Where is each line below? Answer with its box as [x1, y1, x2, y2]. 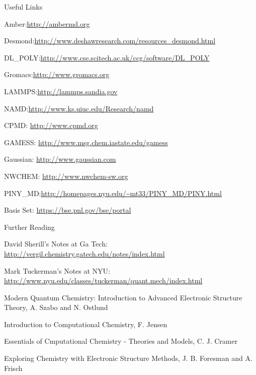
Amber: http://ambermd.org [4, 18, 90, 29]
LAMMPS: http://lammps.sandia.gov [4, 86, 118, 96]
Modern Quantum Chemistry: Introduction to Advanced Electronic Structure [4, 292, 242, 302]
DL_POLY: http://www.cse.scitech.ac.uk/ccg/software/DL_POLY [4, 52, 210, 62]
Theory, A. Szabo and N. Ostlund [4, 302, 108, 312]
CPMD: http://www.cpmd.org [4, 120, 98, 131]
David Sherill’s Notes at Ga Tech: [4, 238, 108, 249]
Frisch [4, 362, 23, 373]
